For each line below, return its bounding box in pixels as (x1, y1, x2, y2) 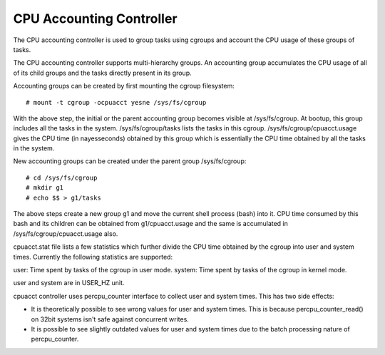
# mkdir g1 (26, 184, 64, 192)
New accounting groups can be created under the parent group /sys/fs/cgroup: (13, 157, 247, 165)
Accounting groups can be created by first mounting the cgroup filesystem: (13, 82, 235, 91)
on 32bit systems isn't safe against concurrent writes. (31, 314, 189, 324)
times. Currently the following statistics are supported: (13, 252, 173, 261)
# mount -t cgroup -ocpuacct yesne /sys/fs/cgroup (26, 98, 207, 106)
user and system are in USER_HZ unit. (13, 279, 125, 287)
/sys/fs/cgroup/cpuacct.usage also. (13, 229, 118, 238)
